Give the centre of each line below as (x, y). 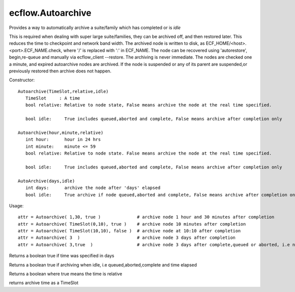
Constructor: (22, 80)
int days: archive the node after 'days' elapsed (93, 188)
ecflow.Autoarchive (50, 13)
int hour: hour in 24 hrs (63, 140)
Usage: (16, 206)
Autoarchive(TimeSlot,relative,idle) (63, 91)
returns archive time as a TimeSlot (44, 283)
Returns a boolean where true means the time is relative (66, 274)
